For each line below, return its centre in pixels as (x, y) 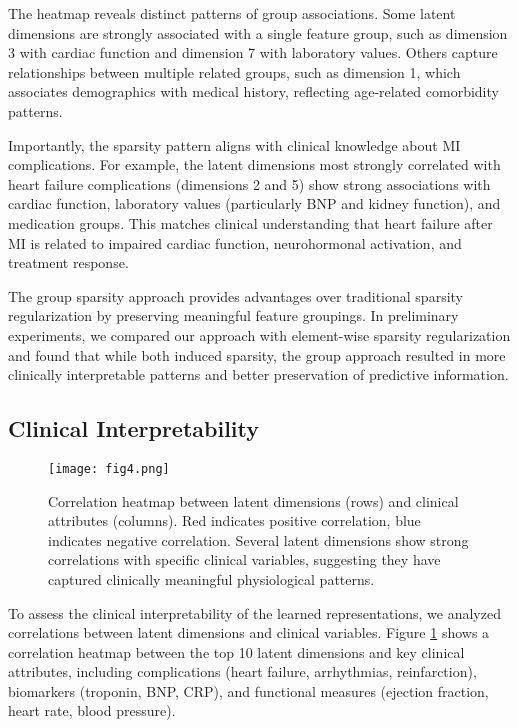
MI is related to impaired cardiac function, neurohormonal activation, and (235, 242)
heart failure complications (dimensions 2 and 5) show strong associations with (249, 183)
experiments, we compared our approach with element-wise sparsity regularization (259, 334)
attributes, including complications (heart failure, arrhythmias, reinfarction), (242, 671)
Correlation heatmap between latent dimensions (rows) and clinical (253, 500)
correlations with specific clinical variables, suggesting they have (244, 559)
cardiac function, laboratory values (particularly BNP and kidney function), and (254, 203)
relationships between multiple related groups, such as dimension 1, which (234, 71)
